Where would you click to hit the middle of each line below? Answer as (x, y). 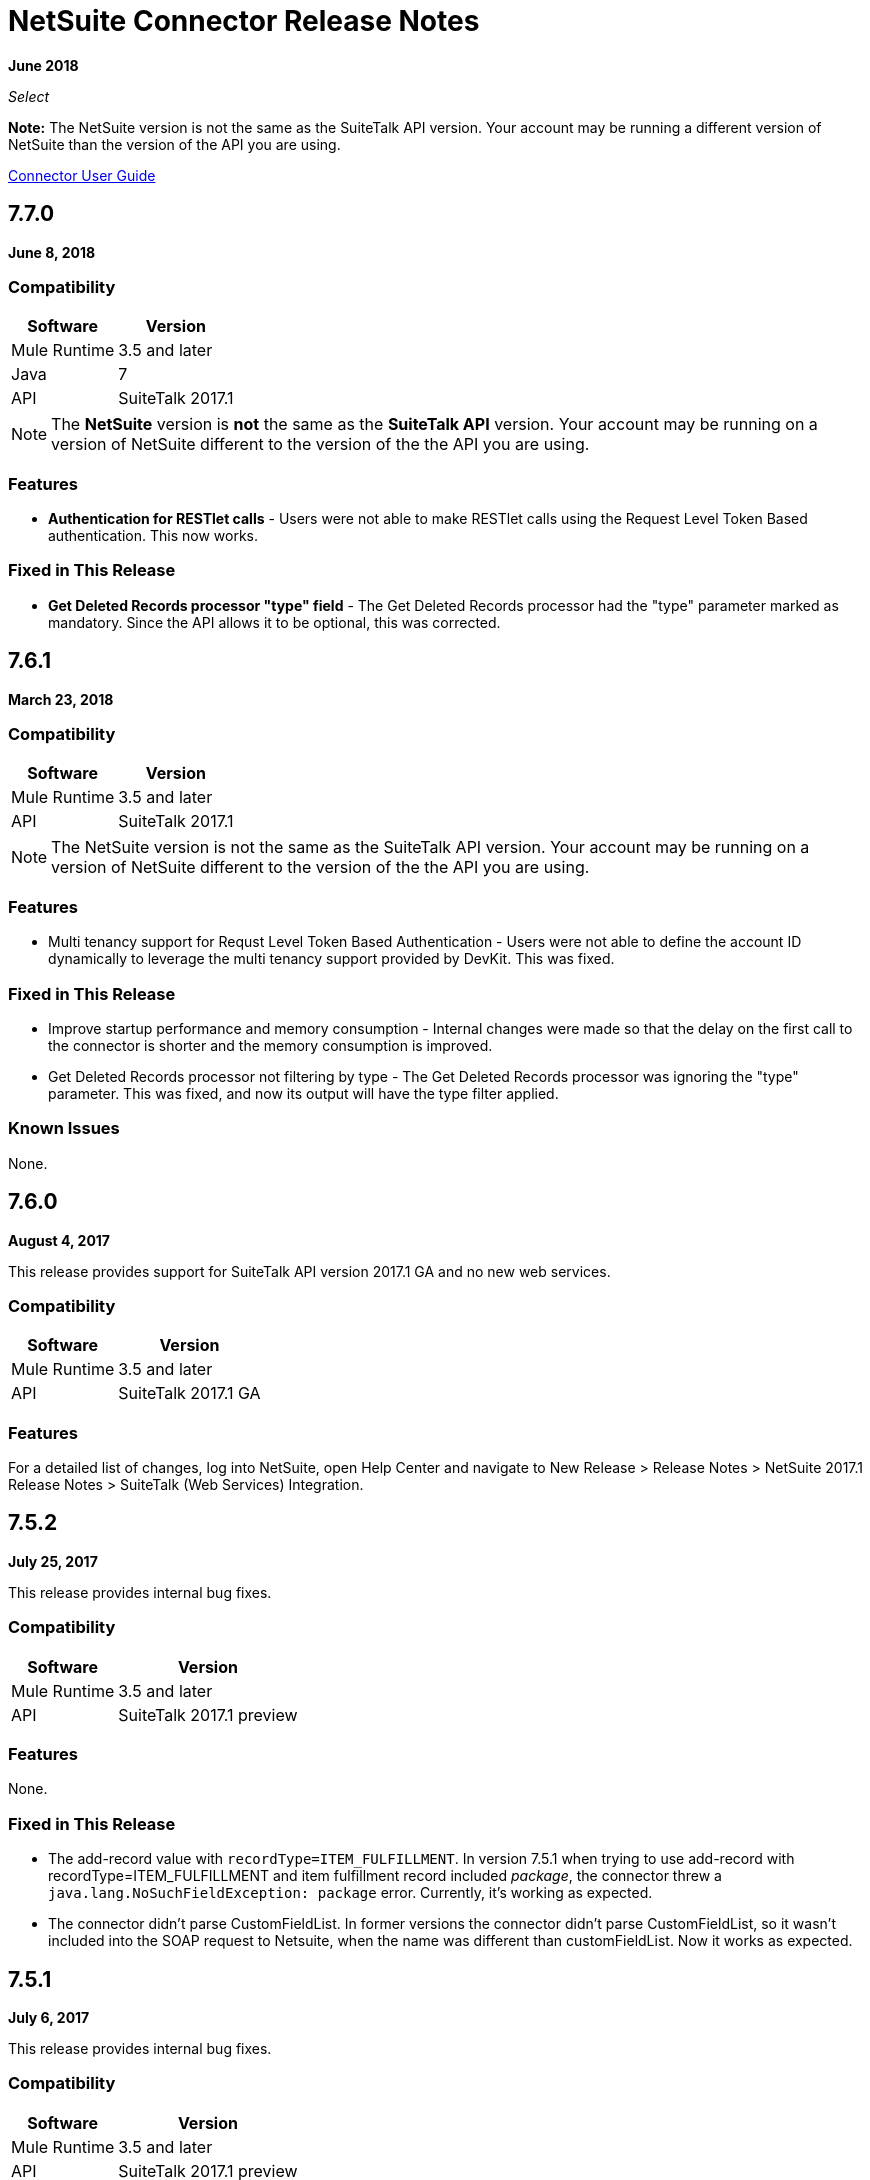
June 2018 (43, 65)
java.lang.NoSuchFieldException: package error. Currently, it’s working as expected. (350, 1893)
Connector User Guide (82, 175)
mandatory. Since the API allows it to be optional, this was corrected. (274, 622)
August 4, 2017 (59, 1240)
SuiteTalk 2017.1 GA (189, 1393)
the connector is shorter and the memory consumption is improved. (270, 1045)
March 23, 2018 (61, 699)
